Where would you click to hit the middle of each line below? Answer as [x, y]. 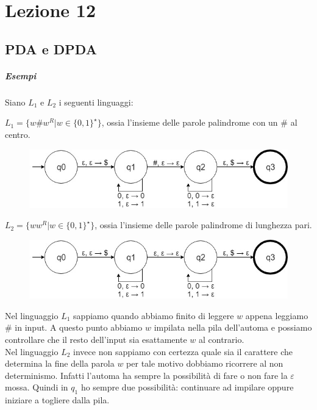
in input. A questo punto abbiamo [79, 327]
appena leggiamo [277, 315]
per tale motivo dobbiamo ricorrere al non [205, 363]
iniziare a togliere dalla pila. [57, 400]
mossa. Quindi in [37, 387]
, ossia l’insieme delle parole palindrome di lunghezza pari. [203, 225]
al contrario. [221, 339]
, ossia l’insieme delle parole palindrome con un [190, 122]
